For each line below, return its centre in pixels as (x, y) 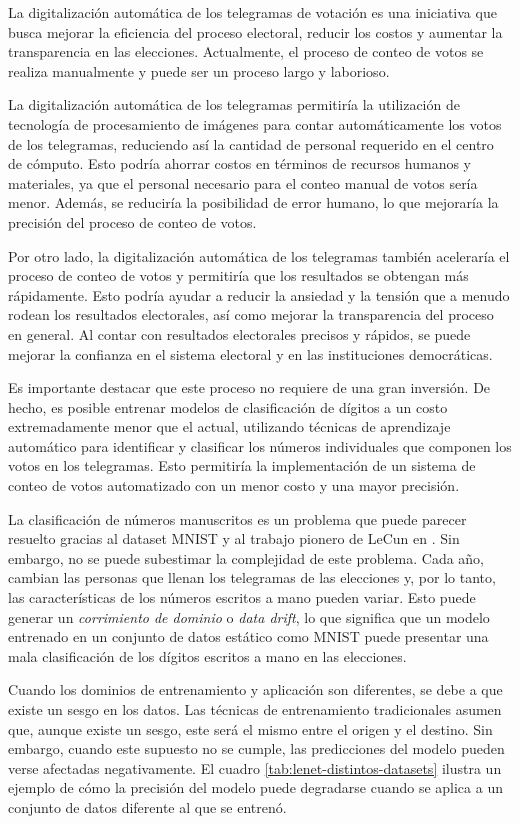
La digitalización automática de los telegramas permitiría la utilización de (234, 104)
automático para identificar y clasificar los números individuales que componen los (260, 445)
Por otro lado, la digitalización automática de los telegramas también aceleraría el (259, 255)
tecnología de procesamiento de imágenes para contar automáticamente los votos (255, 123)
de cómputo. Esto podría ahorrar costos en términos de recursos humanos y (239, 163)
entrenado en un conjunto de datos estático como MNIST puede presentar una (248, 636)
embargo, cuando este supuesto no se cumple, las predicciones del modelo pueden (256, 748)
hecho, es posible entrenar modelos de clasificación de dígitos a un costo (228, 406)
